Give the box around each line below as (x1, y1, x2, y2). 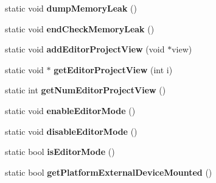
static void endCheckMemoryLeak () (5, 22, 155, 35)
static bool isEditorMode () (5, 145, 115, 158)
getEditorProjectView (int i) (54, 63, 173, 76)
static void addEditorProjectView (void (5, 43, 165, 56)
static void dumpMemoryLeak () (5, 2, 137, 14)
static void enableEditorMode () (5, 104, 136, 117)
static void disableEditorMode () (5, 124, 138, 137)
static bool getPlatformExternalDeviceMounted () (5, 165, 212, 178)
